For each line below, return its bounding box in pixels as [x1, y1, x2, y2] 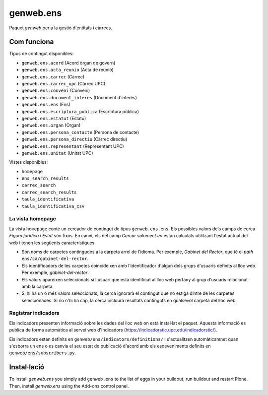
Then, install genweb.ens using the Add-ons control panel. [9, 383, 129, 389]
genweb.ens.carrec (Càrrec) [21, 73, 85, 79]
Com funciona [9, 38, 54, 46]
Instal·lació [9, 363, 45, 372]
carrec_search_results [21, 189, 77, 195]
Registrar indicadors [9, 310, 60, 317]
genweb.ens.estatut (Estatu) [21, 115, 86, 121]
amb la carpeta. [21, 283, 54, 289]
